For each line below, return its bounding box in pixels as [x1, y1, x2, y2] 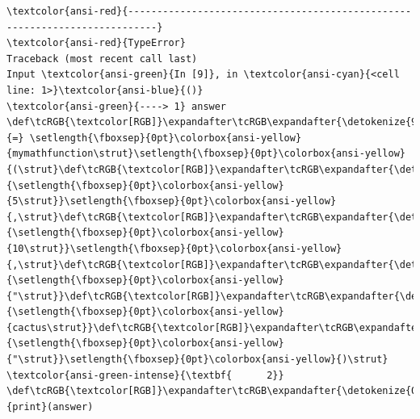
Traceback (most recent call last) [6, 52, 198, 65]
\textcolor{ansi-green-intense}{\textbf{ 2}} [6, 369, 284, 381]
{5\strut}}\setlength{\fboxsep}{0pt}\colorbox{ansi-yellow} [6, 195, 337, 207]
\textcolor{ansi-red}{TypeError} [6, 37, 186, 49]
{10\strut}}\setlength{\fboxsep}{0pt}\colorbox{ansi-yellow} [6, 242, 342, 254]
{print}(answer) [6, 400, 94, 413]
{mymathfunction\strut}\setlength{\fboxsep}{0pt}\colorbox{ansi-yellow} [6, 148, 405, 160]
